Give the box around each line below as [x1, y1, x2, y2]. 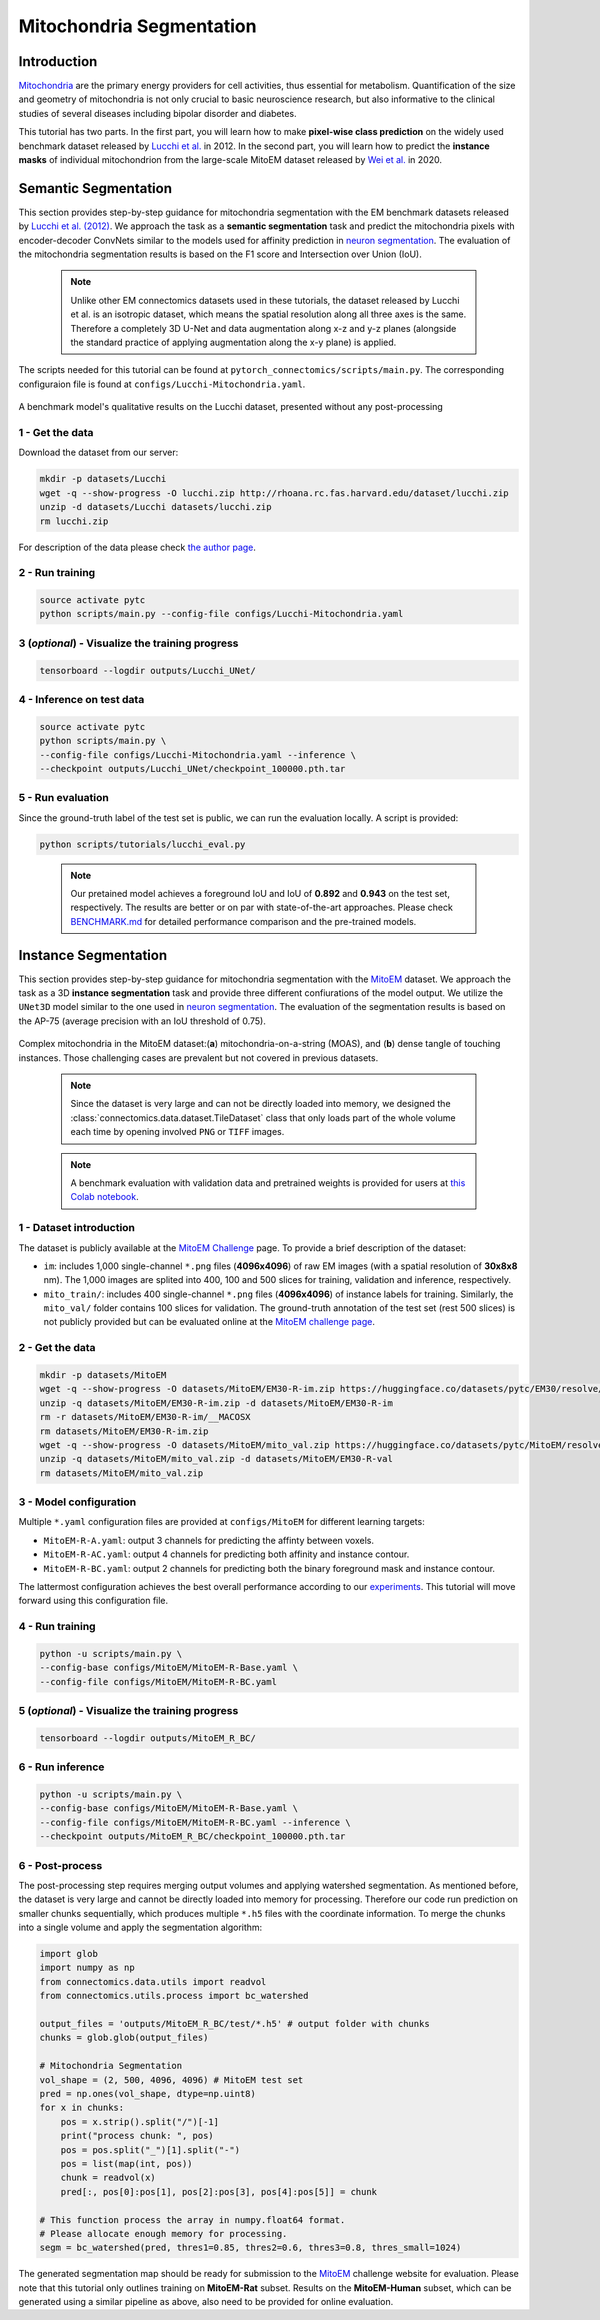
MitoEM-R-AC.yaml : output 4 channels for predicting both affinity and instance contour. [43, 1548, 410, 1560]
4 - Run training [18, 1620, 96, 1634]
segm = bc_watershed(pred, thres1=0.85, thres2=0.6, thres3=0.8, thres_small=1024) [39, 2242, 462, 2254]
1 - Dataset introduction [18, 1221, 135, 1235]
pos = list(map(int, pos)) [60, 2158, 194, 2169]
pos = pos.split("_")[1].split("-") [60, 2144, 240, 2155]
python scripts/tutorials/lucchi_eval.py [39, 838, 246, 850]
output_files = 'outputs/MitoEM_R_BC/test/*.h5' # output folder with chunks [39, 2018, 430, 2030]
